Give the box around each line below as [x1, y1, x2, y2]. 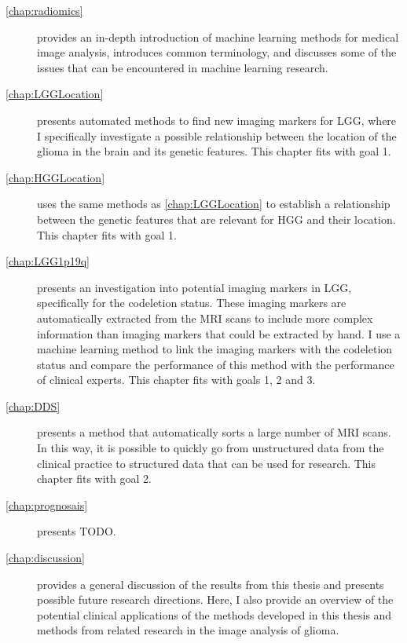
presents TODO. [37, 523, 116, 539]
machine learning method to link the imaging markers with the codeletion [37, 341, 393, 357]
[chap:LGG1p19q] [5, 253, 90, 269]
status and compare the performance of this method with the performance [37, 356, 394, 372]
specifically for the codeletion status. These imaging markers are [37, 294, 346, 311]
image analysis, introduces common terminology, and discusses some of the [37, 44, 397, 60]
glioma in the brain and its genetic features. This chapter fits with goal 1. [37, 143, 391, 159]
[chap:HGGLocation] [5, 169, 105, 185]
